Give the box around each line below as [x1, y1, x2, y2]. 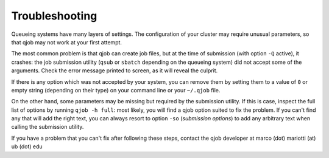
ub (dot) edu [11, 143, 43, 150]
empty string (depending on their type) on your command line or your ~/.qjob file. [11, 86, 221, 94]
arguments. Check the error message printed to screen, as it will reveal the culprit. [11, 67, 218, 74]
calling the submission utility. [11, 123, 84, 131]
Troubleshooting [11, 9, 97, 22]
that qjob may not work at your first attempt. [11, 38, 122, 46]
